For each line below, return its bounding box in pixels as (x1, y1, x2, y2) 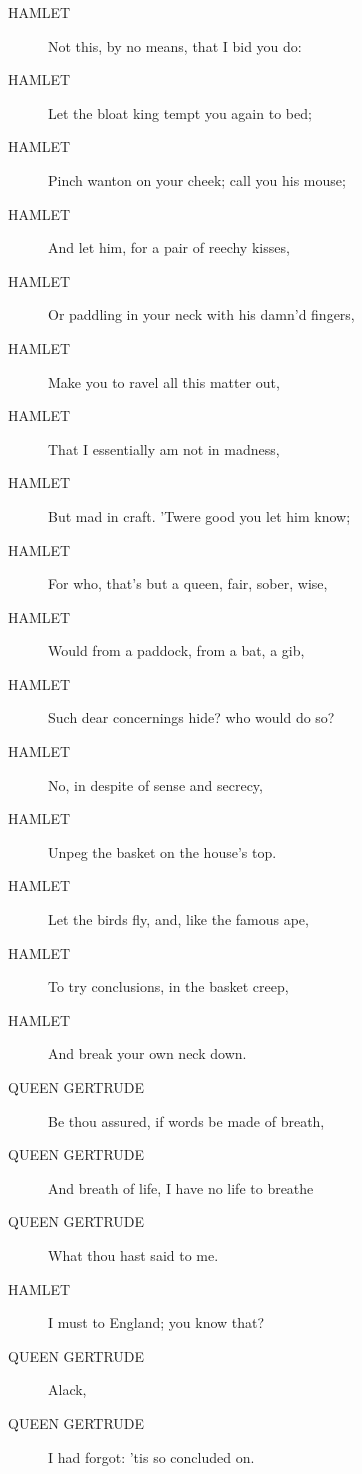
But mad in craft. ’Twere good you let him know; (48, 505, 351, 526)
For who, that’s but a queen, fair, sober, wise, (48, 573, 328, 594)
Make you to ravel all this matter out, (48, 371, 280, 392)
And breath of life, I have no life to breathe (48, 1177, 314, 1198)
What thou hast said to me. (48, 1244, 219, 1265)
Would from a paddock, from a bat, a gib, (48, 640, 305, 661)
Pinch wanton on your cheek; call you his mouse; (48, 169, 346, 190)
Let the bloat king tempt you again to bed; (48, 102, 312, 123)
